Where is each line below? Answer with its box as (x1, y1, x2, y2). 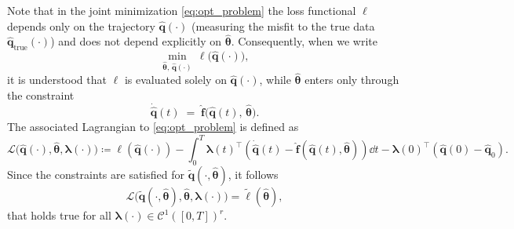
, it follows (228, 166, 279, 182)
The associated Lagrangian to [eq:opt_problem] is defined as (7, 118, 299, 135)
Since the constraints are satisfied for (7, 166, 184, 182)
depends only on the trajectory (7, 17, 155, 34)
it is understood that (7, 71, 107, 88)
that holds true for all (7, 207, 111, 223)
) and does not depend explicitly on (50, 33, 222, 49)
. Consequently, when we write (231, 33, 378, 49)
